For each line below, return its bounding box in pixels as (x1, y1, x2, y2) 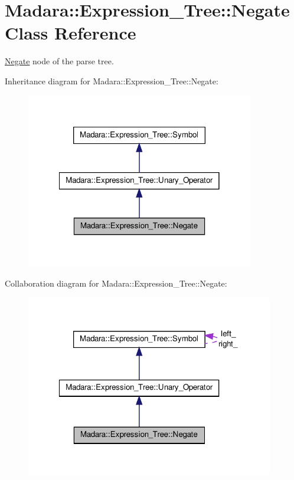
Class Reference (5, 21, 136, 45)
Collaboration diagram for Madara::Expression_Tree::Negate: (5, 277, 227, 290)
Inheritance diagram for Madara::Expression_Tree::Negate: (5, 74, 218, 87)
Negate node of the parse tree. (5, 55, 114, 67)
